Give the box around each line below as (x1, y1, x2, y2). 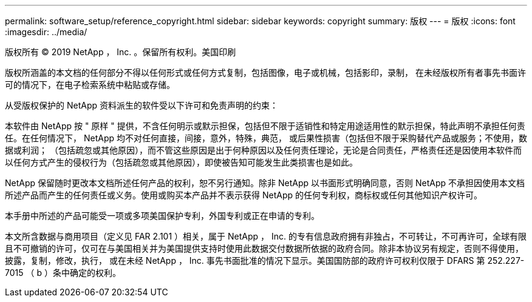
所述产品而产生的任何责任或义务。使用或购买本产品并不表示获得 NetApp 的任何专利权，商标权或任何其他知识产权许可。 (5, 190, 482, 200)
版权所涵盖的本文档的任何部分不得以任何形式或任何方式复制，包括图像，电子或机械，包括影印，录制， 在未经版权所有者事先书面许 (5, 67, 526, 78)
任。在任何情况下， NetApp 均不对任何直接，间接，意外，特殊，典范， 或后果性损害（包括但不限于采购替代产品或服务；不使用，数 (5, 133, 527, 143)
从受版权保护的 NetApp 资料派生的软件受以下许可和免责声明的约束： (5, 100, 278, 110)
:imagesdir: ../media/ (5, 27, 87, 37)
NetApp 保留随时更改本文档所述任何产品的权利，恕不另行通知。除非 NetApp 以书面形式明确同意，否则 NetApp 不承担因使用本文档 (5, 178, 525, 188)
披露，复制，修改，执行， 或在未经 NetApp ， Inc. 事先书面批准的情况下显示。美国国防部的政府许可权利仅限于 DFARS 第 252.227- (5, 255, 525, 266)
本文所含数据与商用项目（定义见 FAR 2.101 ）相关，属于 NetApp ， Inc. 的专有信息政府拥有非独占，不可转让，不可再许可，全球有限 (5, 231, 527, 241)
